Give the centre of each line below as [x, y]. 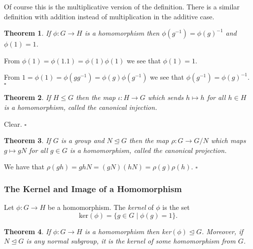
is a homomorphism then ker [128, 231]
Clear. [13, 124]
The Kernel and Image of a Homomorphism [93, 188]
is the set [176, 207]
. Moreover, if [222, 231]
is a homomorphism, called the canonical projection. [148, 150]
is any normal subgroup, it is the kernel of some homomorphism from [131, 241]
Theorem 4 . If [27, 231]
